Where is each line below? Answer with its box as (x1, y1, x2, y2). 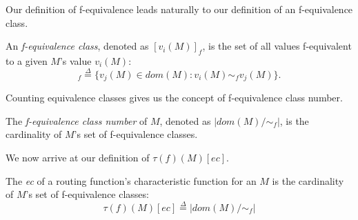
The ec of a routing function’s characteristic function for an (6, 173, 257, 188)
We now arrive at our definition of (6, 150, 150, 165)
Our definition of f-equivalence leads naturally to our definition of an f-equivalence (6, 2, 353, 16)
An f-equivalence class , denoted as (6, 39, 149, 53)
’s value (59, 53, 92, 68)
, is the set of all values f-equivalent (202, 39, 352, 53)
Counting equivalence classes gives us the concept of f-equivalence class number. (6, 90, 343, 105)
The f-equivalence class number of (6, 113, 148, 128)
